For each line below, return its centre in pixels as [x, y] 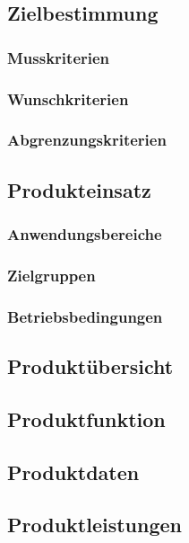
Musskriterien [59, 57]
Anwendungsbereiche [85, 234]
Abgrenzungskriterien [87, 140]
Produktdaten [73, 472]
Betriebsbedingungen [85, 316]
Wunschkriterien [68, 98]
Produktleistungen [94, 525]
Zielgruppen [52, 275]
